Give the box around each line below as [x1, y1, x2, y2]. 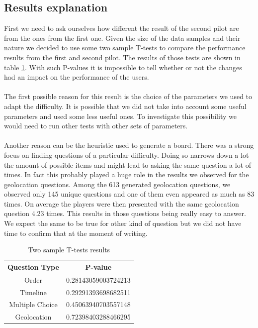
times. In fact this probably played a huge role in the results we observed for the [4, 169, 249, 180]
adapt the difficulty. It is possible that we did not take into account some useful [4, 101, 247, 111]
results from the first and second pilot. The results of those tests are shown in [4, 52, 241, 62]
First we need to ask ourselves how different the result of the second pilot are [4, 23, 239, 33]
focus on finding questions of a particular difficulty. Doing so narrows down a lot [4, 149, 249, 160]
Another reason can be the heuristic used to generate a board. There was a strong [4, 140, 254, 150]
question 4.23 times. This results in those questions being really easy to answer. [4, 208, 246, 219]
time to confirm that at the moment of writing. [4, 227, 148, 238]
